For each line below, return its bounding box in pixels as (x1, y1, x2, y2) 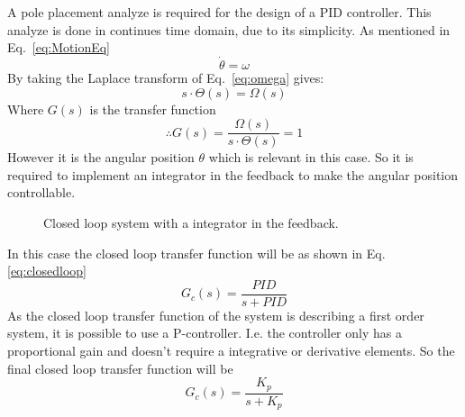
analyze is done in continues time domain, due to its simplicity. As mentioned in (7, 20, 451, 39)
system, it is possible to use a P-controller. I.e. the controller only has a (7, 323, 402, 342)
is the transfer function (89, 99, 216, 118)
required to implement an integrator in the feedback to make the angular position (7, 165, 459, 184)
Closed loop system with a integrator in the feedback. (43, 213, 339, 232)
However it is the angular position (7, 148, 195, 167)
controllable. (7, 183, 76, 202)
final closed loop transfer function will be (7, 358, 233, 377)
